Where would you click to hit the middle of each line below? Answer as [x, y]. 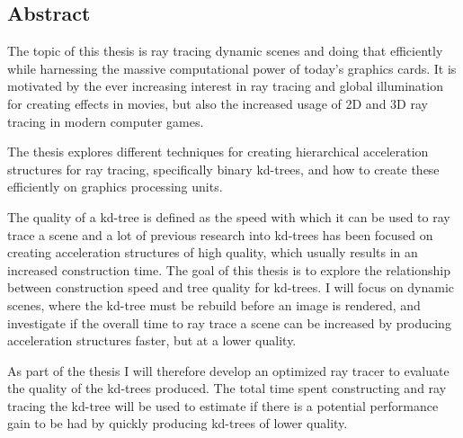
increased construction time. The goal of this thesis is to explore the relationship [229, 269]
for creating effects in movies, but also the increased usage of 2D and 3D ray [218, 103]
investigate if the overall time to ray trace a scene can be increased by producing [229, 322]
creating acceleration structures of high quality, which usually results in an [213, 252]
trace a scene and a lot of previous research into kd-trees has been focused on [220, 234]
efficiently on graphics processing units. [115, 187]
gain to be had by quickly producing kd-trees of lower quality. [178, 423]
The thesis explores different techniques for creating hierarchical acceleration [218, 152]
